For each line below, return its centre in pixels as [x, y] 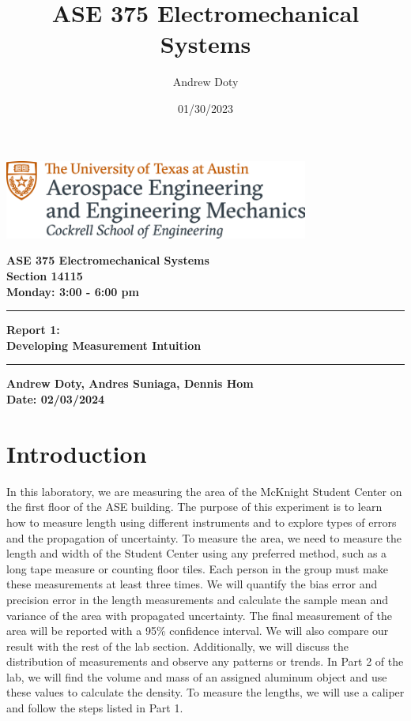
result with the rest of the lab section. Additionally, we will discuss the [177, 646]
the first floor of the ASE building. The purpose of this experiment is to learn [194, 507]
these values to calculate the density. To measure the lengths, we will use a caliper [205, 692]
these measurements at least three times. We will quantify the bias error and [192, 584]
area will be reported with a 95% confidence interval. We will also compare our [198, 631]
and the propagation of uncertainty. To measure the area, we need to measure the [204, 537]
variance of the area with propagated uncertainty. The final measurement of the [199, 615]
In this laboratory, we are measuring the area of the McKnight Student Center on [204, 491]
